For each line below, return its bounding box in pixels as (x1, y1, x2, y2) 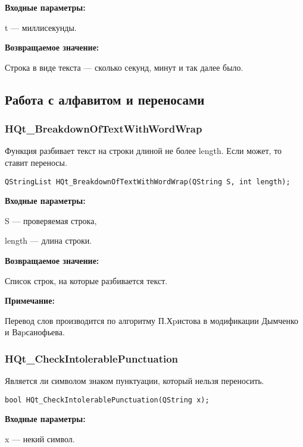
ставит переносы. (5, 156, 67, 168)
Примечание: (5, 294, 55, 307)
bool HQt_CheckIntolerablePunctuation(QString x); (5, 395, 210, 404)
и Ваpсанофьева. (5, 326, 65, 338)
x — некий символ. (5, 433, 75, 445)
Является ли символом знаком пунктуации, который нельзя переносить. (5, 374, 264, 387)
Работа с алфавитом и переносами (5, 90, 205, 108)
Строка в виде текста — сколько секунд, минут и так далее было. (5, 61, 243, 73)
